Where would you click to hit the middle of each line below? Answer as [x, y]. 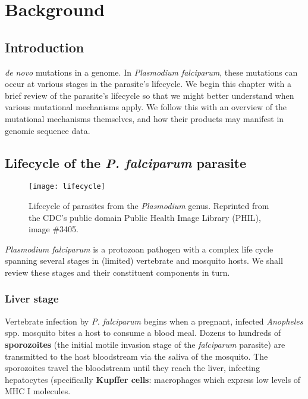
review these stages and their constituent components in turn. [117, 272]
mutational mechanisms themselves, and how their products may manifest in [144, 118]
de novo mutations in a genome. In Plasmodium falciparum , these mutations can [151, 72]
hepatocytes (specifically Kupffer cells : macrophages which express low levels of [153, 379]
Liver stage [32, 299]
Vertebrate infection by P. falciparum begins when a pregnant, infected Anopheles [154, 321]
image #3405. [54, 229]
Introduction [45, 47]
